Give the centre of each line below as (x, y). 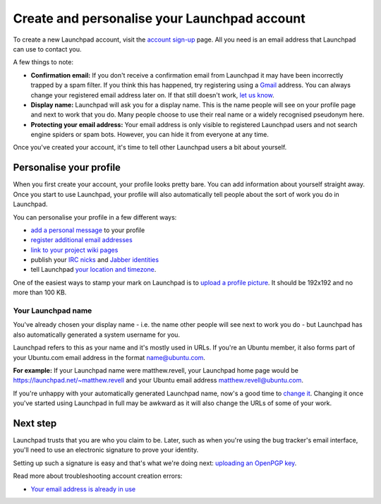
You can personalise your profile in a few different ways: (95, 217)
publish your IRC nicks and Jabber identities (95, 260)
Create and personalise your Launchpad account (159, 18)
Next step (35, 423)
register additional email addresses (82, 240)
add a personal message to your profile (88, 230)
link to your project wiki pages (74, 250)
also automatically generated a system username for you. (96, 335)
